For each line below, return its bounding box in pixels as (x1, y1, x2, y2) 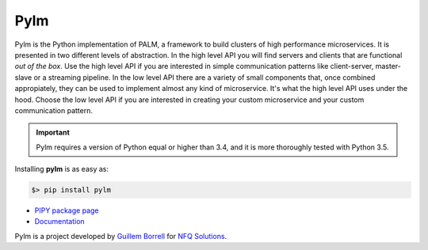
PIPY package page (34, 206, 99, 215)
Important (36, 127, 71, 138)
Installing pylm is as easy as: (14, 165, 109, 174)
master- (375, 62, 402, 71)
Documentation (34, 217, 85, 226)
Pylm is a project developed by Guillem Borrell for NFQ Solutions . (14, 231, 227, 241)
